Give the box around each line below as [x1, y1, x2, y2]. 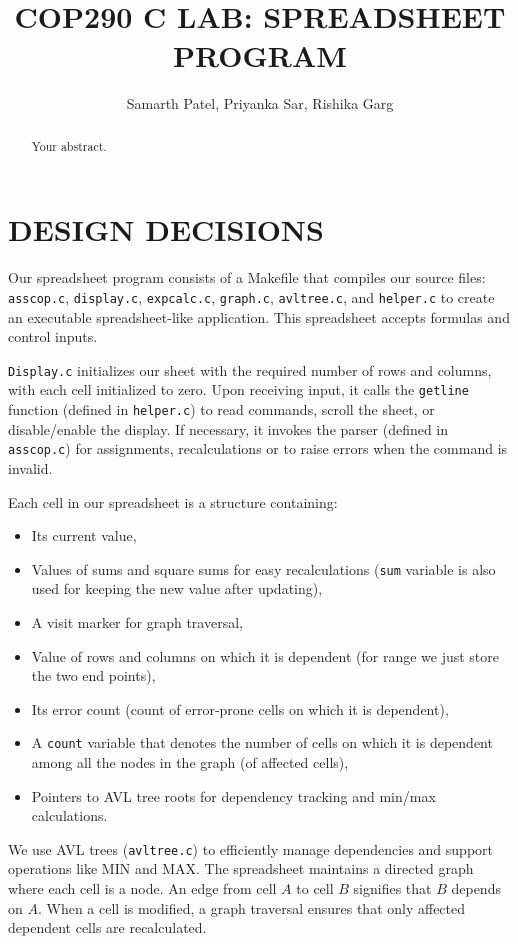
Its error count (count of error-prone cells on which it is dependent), [31, 698, 449, 719]
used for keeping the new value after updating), [31, 578, 323, 599]
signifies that [353, 878, 432, 899]
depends [451, 878, 501, 899]
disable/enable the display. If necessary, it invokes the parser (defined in [8, 418, 449, 439]
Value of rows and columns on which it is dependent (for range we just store [31, 645, 499, 666]
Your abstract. [31, 137, 107, 154]
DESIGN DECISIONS [8, 209, 324, 250]
